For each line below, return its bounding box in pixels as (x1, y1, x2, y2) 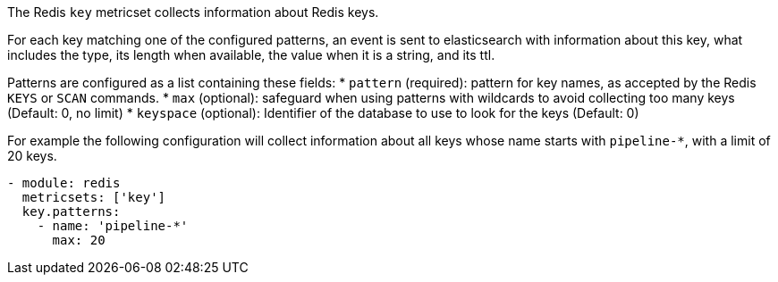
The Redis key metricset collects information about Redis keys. (7, 4, 379, 20)
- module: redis (7, 176, 121, 190)
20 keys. (7, 148, 57, 163)
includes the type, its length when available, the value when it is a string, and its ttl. (7, 47, 495, 62)
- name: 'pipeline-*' (37, 219, 189, 233)
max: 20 (52, 233, 106, 247)
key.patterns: (21, 204, 121, 219)
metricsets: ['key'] (21, 190, 166, 204)
